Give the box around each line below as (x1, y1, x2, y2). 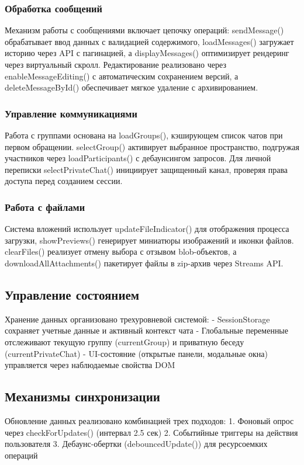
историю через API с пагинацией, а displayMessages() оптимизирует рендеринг (5, 47, 289, 59)
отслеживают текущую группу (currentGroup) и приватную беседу (5, 335, 244, 348)
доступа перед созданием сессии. (5, 175, 123, 187)
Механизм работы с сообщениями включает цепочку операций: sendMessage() (5, 24, 284, 36)
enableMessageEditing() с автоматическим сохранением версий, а (5, 70, 239, 82)
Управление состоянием (5, 285, 140, 303)
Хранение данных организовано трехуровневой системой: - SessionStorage (5, 313, 270, 325)
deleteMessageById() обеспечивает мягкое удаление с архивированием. (5, 81, 258, 93)
